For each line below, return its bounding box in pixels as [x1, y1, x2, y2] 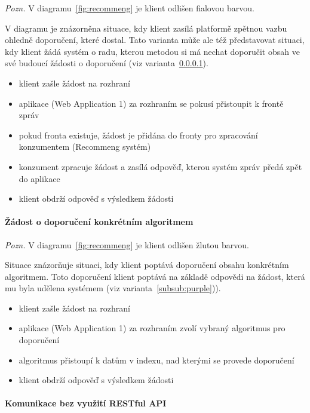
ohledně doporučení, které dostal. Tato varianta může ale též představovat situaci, [5, 33, 305, 46]
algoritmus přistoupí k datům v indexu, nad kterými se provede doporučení [19, 353, 294, 366]
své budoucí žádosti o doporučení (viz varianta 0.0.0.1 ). [5, 57, 208, 69]
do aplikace [19, 172, 60, 184]
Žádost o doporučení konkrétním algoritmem [5, 215, 194, 228]
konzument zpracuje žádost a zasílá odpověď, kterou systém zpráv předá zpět [19, 160, 302, 172]
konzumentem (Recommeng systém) [19, 140, 151, 153]
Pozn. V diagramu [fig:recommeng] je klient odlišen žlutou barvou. [5, 238, 249, 251]
